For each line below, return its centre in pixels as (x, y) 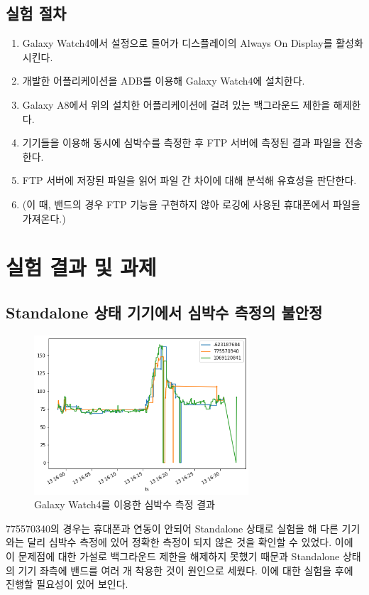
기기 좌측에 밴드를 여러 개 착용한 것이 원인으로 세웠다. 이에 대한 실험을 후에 (186, 570)
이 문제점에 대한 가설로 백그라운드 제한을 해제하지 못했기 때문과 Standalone (173, 556)
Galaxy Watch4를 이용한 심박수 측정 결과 (125, 504)
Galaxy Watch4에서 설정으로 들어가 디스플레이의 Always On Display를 (177, 43)
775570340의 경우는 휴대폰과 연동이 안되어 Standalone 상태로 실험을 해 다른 (172, 528)
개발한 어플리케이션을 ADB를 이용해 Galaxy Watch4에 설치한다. (164, 81)
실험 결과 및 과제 (81, 267)
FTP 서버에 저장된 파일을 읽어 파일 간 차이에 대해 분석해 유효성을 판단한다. (189, 180)
